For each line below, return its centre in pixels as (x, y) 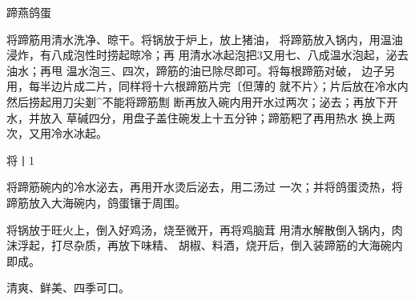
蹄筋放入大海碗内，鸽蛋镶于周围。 (96, 202)
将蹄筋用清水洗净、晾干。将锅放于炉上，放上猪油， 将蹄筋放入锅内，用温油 (205, 39)
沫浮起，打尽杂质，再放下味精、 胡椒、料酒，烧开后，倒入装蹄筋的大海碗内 (205, 245)
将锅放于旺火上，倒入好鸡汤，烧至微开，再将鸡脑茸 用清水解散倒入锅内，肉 (205, 229)
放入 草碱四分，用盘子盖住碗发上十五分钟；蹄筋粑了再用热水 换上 (212, 117)
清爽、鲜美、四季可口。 (68, 288)
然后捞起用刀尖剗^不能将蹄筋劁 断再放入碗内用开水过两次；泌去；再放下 (197, 101)
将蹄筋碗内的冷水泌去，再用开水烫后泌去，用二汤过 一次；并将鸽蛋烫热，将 (205, 187)
